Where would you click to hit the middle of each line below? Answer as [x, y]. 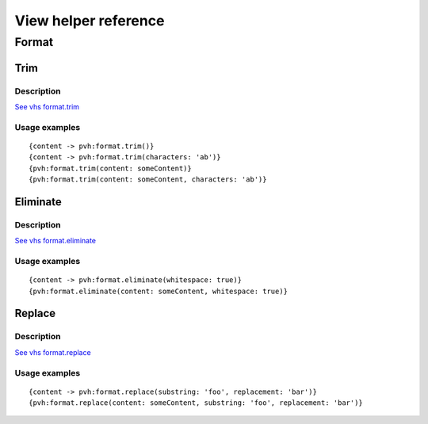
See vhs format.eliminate [55, 241]
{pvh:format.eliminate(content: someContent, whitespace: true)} [159, 291]
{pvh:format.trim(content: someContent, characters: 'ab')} [148, 180]
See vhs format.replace [53, 352]
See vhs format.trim [47, 106]
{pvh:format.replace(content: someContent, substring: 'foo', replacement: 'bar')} [196, 403]
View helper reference [90, 21]
